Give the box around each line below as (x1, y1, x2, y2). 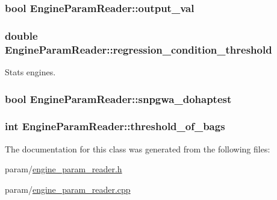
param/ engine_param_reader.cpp (5, 183, 131, 195)
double (5, 28, 38, 43)
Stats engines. (5, 65, 56, 78)
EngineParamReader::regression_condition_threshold (5, 42, 272, 57)
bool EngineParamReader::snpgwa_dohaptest (5, 91, 232, 106)
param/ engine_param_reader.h (5, 163, 122, 175)
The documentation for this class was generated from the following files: (5, 142, 270, 155)
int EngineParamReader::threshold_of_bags (5, 119, 225, 134)
